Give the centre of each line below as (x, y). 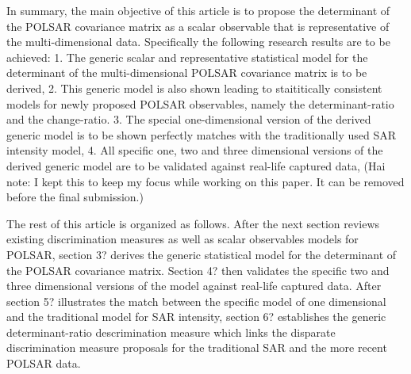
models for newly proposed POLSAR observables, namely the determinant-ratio (200, 103)
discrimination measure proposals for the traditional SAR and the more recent (197, 347)
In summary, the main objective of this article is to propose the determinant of (198, 10)
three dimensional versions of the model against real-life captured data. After (194, 286)
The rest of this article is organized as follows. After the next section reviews (193, 223)
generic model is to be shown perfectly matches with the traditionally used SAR (201, 134)
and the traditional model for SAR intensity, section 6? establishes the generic (196, 317)
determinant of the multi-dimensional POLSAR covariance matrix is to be (187, 73)
